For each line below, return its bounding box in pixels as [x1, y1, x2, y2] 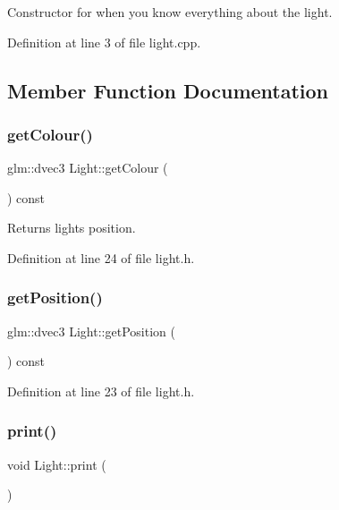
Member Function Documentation [7, 76, 329, 104]
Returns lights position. [7, 218, 136, 237]
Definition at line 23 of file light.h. [7, 381, 195, 400]
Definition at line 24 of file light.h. [7, 248, 195, 267]
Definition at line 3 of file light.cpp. [7, 32, 201, 51]
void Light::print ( [7, 455, 106, 473]
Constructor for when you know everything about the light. [7, 3, 333, 21]
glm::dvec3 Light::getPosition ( [7, 321, 175, 340]
